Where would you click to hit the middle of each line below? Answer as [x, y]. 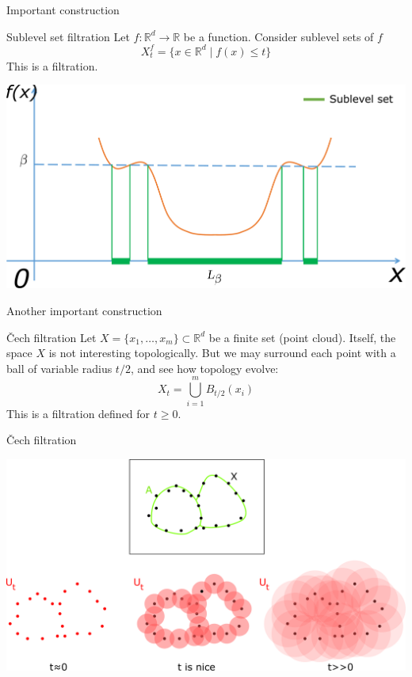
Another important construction [84, 311]
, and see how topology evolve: [204, 368]
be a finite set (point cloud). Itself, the [302, 337]
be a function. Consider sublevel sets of [278, 36]
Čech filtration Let [51, 337]
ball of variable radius [59, 368]
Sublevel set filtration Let [68, 36]
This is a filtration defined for [78, 413]
